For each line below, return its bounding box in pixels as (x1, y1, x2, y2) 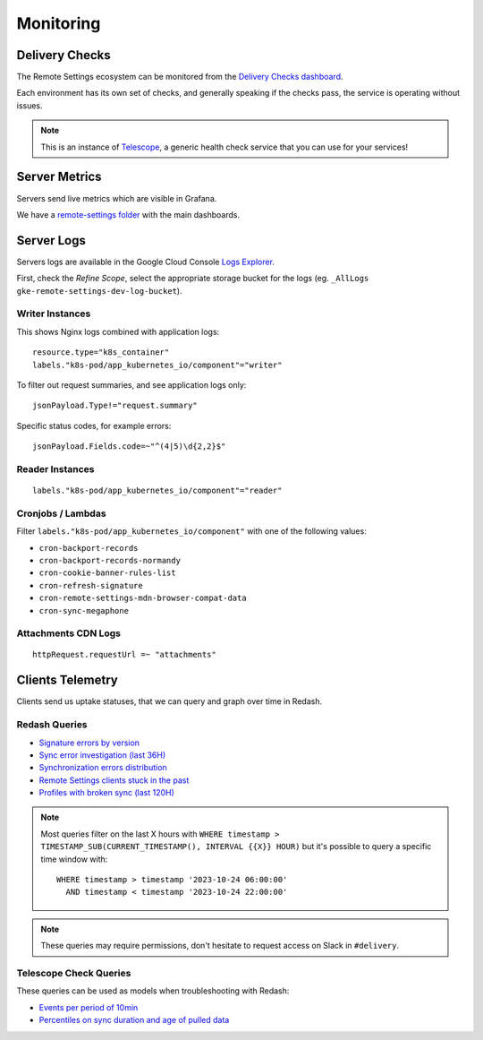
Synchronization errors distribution (38, 762, 167, 773)
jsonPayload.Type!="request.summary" (32, 400, 199, 411)
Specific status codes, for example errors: (16, 420, 172, 431)
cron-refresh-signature (38, 580, 143, 590)
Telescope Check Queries (16, 967, 131, 979)
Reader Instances (16, 462, 95, 475)
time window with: (40, 854, 108, 864)
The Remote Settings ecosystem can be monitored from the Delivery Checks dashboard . (16, 72, 343, 82)
